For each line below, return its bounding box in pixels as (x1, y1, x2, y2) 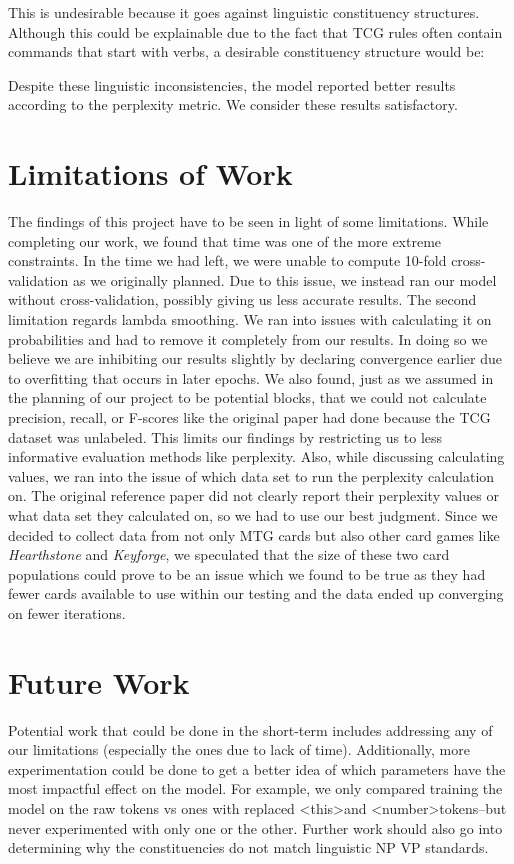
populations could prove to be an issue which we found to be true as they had (8, 563, 486, 584)
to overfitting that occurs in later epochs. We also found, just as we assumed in (8, 367, 494, 388)
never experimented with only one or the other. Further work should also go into (8, 817, 503, 838)
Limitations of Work (8, 153, 293, 194)
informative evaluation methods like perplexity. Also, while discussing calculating (8, 446, 505, 467)
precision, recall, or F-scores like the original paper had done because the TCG (8, 407, 491, 428)
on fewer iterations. (8, 602, 126, 623)
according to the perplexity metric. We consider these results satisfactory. (8, 94, 458, 115)
